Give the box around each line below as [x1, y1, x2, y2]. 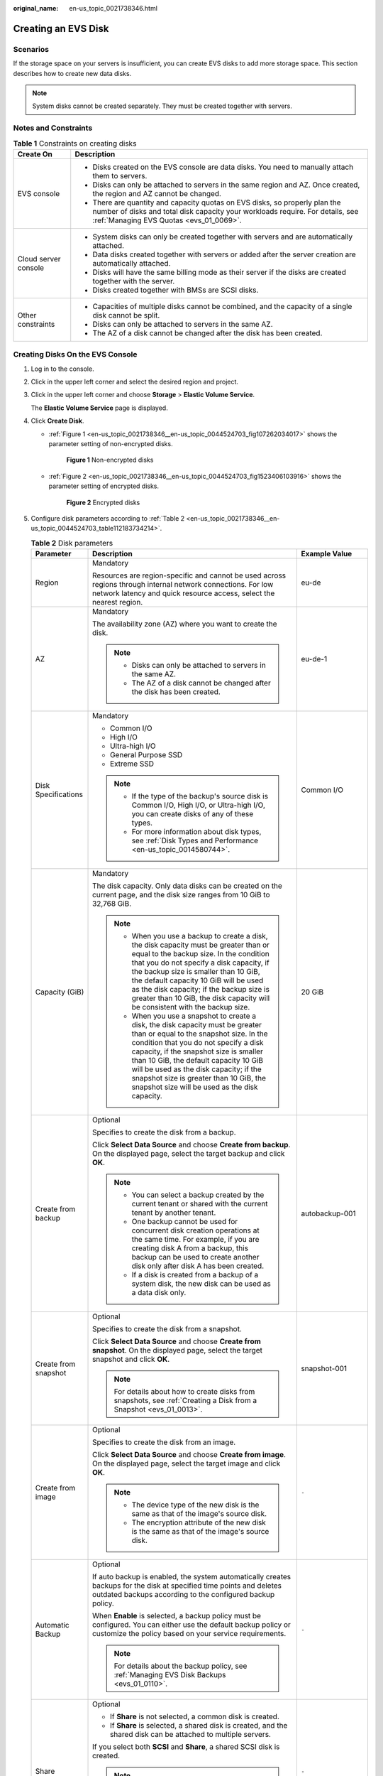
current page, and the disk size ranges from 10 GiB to [92, 890, 270, 900]
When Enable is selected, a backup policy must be [92, 1611, 262, 1621]
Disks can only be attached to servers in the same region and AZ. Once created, [92, 180, 360, 190]
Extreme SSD [110, 759, 155, 769]
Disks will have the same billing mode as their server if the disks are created [92, 267, 347, 277]
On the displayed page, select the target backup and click [92, 1149, 285, 1159]
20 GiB [301, 987, 324, 997]
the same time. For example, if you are [131, 1235, 260, 1245]
